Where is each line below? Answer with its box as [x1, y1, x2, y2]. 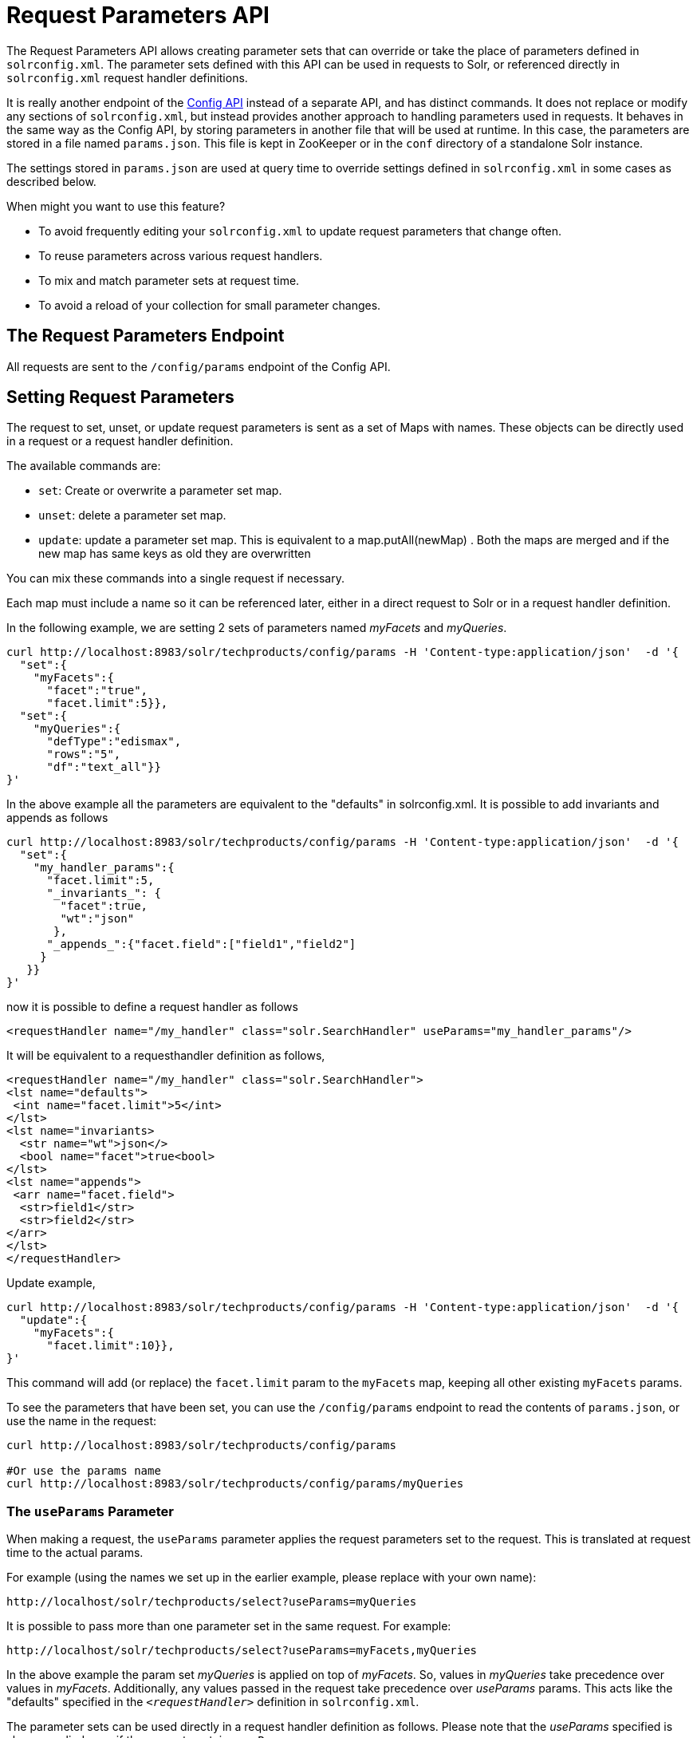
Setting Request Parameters [6, 387, 234, 408]
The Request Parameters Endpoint [6, 326, 285, 346]
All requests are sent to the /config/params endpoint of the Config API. [6, 359, 391, 373]
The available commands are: [6, 459, 161, 473]
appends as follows [6, 811, 108, 825]
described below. [6, 174, 96, 188]
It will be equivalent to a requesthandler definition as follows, [6, 1049, 325, 1063]
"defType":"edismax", [46, 735, 182, 749]
